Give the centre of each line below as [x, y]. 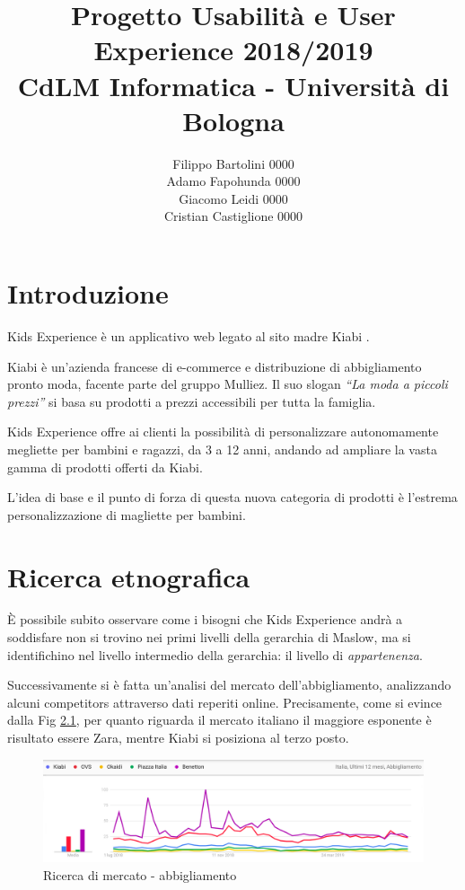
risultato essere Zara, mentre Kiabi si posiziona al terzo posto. [178, 738]
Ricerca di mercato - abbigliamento [140, 874]
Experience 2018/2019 [233, 50]
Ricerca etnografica [129, 576]
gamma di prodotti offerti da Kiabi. [105, 467]
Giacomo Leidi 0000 [233, 198]
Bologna [233, 120]
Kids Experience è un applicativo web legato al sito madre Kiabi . [189, 336]
